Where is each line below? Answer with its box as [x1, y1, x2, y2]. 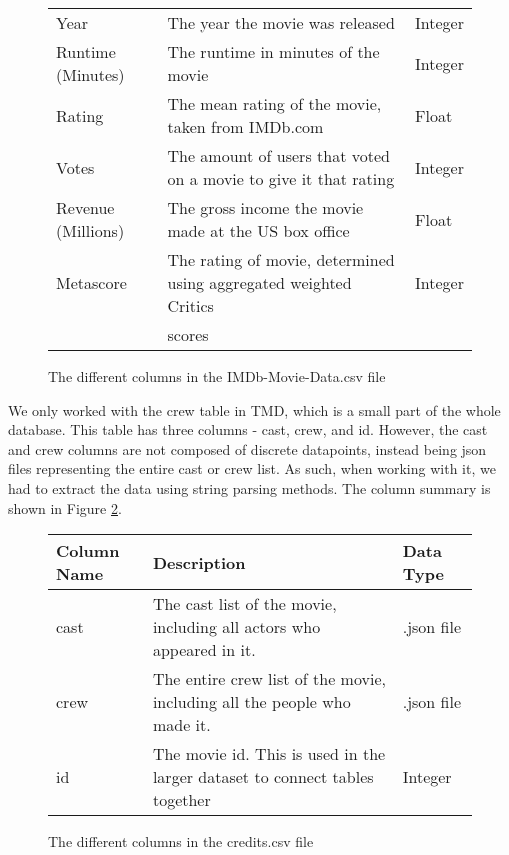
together [152, 788, 211, 812]
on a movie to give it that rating [167, 167, 395, 190]
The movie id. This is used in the [152, 742, 386, 766]
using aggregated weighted [167, 271, 352, 294]
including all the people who [152, 690, 351, 714]
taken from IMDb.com [167, 115, 324, 138]
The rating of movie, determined [167, 248, 395, 271]
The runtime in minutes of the [167, 40, 380, 63]
